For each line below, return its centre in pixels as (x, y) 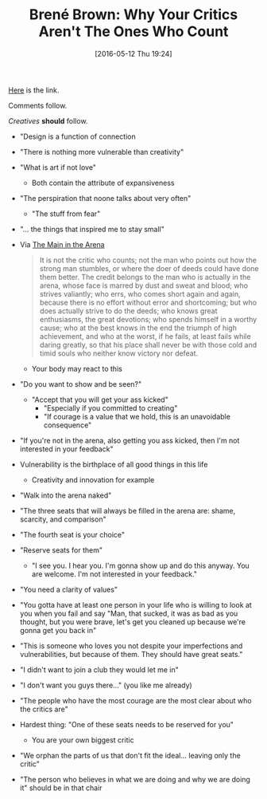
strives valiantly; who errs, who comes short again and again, (140, 293)
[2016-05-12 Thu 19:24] (133, 53)
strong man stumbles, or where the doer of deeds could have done (149, 268)
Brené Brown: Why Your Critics (133, 15)
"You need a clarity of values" (68, 589)
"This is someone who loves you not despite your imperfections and (131, 645)
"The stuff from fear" (66, 214)
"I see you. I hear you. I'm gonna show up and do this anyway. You (141, 565)
